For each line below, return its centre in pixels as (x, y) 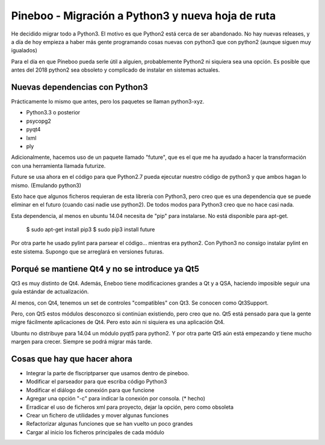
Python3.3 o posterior (53, 113)
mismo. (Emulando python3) (46, 185)
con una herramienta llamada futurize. (58, 166)
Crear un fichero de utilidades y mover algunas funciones (97, 415)
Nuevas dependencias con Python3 (80, 87)
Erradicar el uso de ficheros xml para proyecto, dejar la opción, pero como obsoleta (130, 407)
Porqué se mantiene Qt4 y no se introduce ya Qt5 (105, 269)
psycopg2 (39, 121)
